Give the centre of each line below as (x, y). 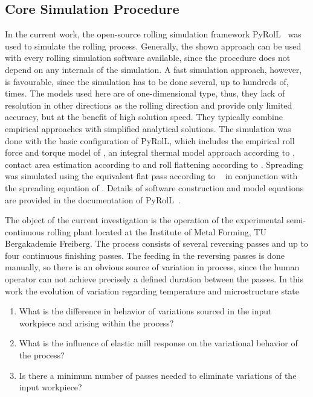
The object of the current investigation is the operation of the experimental (144, 220)
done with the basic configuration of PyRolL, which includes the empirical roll (150, 140)
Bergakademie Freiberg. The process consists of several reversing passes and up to (156, 243)
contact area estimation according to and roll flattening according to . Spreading (154, 164)
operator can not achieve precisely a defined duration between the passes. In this (154, 279)
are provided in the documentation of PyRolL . (93, 199)
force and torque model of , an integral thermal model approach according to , (150, 152)
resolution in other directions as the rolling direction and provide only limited (149, 105)
